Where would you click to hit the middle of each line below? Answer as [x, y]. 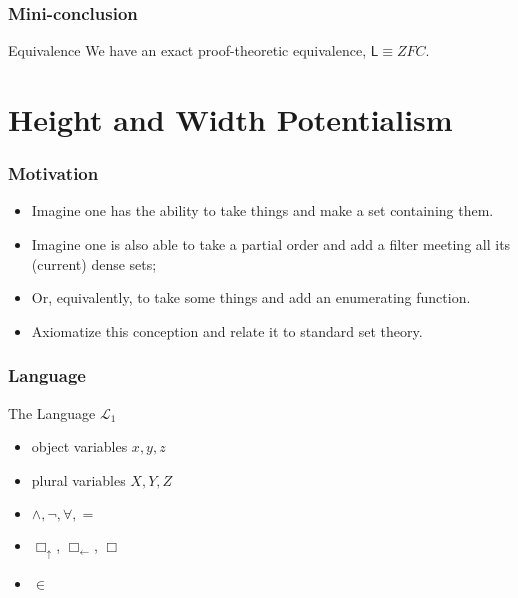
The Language [52, 412]
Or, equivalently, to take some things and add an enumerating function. [251, 297]
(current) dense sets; [94, 263]
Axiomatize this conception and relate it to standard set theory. [227, 330]
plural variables [78, 479]
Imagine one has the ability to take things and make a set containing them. [262, 210]
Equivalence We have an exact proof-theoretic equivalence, [187, 50]
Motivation [53, 173]
